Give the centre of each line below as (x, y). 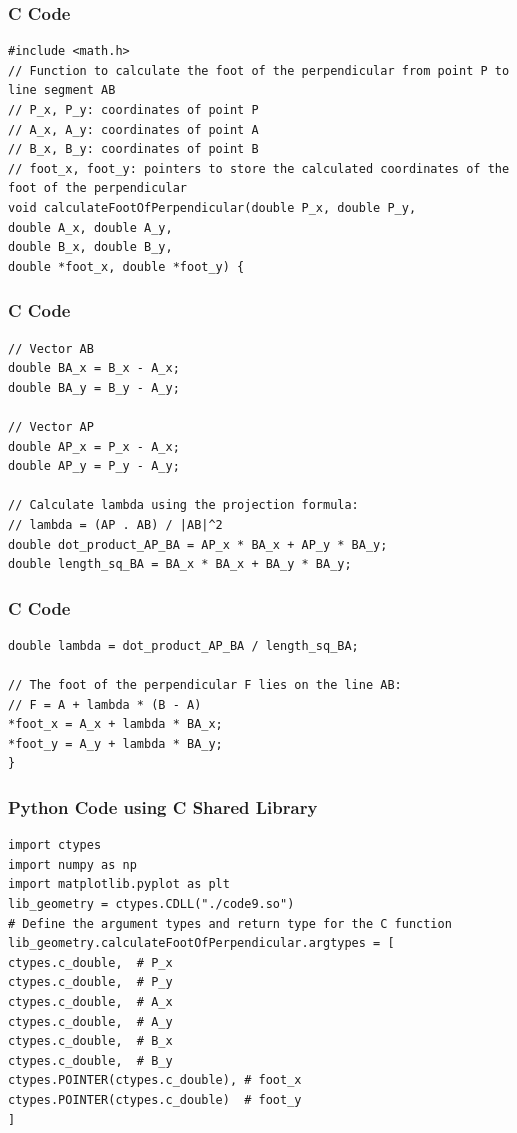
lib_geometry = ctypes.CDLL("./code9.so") (151, 904)
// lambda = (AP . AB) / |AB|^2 (115, 524)
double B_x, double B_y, (90, 247)
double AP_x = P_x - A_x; (94, 446)
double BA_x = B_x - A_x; (94, 368)
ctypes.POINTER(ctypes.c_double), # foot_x (155, 1080)
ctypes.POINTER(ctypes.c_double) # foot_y (155, 1100)
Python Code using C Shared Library (163, 806)
